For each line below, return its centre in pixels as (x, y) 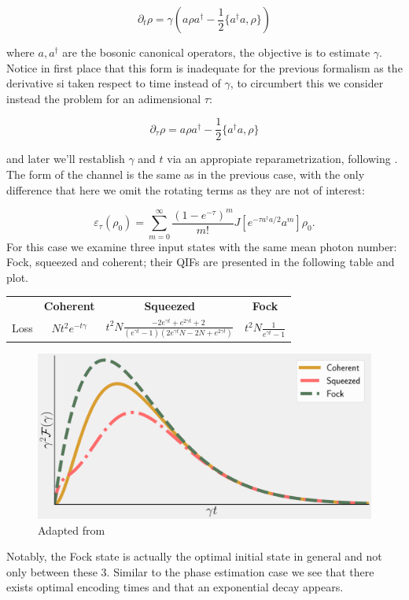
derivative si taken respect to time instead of (114, 83)
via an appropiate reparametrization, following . (282, 159)
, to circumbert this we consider (307, 83)
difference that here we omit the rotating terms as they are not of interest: (186, 189)
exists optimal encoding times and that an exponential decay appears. (175, 587)
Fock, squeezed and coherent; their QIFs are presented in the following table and (201, 262)
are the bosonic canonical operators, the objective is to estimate (216, 52)
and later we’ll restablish (66, 159)
